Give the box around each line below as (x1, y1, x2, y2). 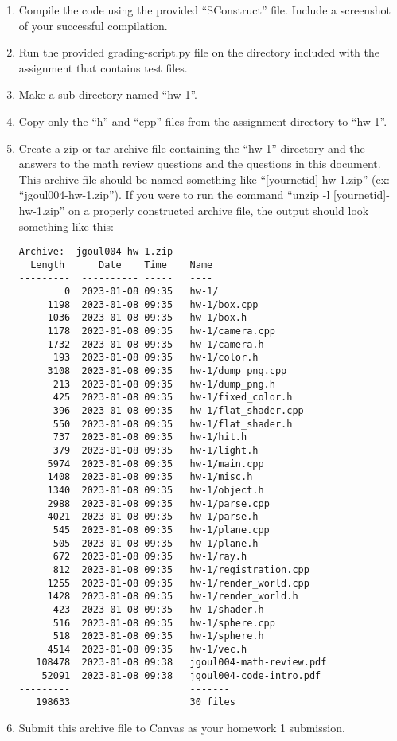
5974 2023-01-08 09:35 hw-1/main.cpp (47, 458, 264, 470)
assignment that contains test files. (18, 59, 188, 76)
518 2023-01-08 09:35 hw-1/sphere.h (53, 630, 264, 642)
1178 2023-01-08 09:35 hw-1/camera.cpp (47, 326, 275, 337)
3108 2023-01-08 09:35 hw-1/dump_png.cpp (47, 365, 287, 377)
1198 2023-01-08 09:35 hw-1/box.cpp (47, 298, 259, 310)
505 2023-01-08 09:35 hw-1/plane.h (53, 537, 259, 549)
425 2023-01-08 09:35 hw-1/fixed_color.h (53, 392, 293, 404)
